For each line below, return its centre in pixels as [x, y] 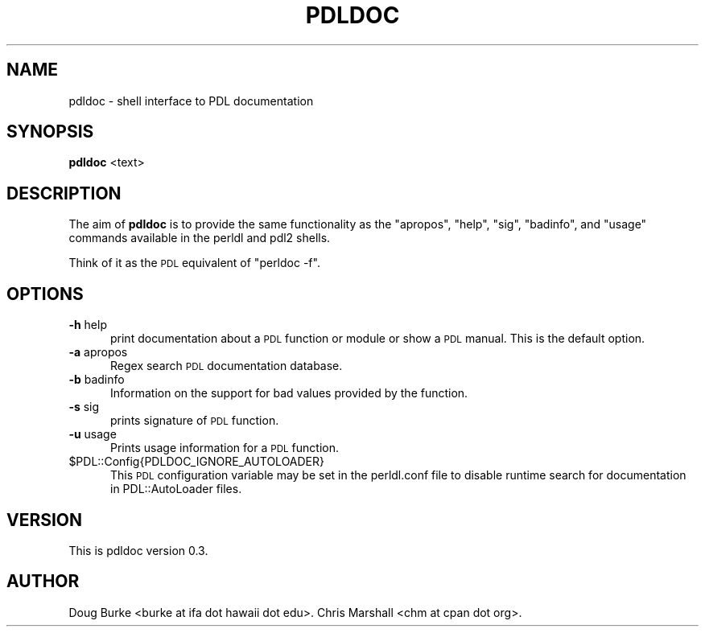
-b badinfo [97, 380]
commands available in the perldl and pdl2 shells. [200, 238]
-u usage [93, 434]
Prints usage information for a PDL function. [225, 448]
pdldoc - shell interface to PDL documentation [191, 101]
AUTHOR [43, 582]
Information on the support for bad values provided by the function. [289, 393]
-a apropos [98, 352]
